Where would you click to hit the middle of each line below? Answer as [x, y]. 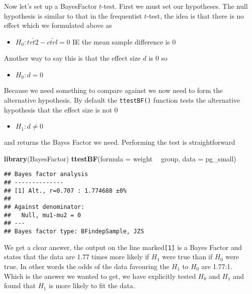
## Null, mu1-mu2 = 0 [43, 215]
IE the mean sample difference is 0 [124, 41]
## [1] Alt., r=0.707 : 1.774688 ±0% [65, 191]
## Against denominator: [44, 207]
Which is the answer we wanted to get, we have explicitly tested [100, 276]
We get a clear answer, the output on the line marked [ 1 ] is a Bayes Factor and [123, 247]
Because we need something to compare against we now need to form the [114, 90]
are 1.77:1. [217, 266]
